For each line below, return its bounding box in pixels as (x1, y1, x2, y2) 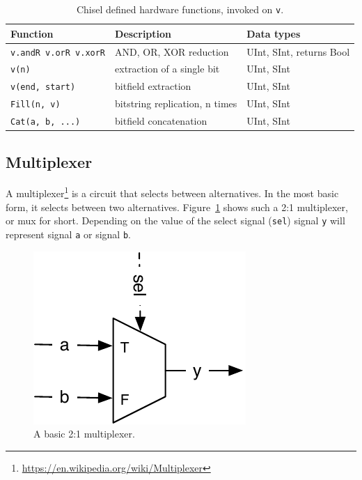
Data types (246, 26, 301, 40)
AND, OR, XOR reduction (115, 44, 229, 59)
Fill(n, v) (10, 100, 61, 110)
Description (115, 26, 172, 40)
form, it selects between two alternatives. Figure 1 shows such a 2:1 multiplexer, (6, 199, 348, 214)
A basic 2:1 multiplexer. (33, 426, 135, 441)
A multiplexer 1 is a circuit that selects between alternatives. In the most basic (6, 184, 339, 201)
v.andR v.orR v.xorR (10, 47, 106, 58)
